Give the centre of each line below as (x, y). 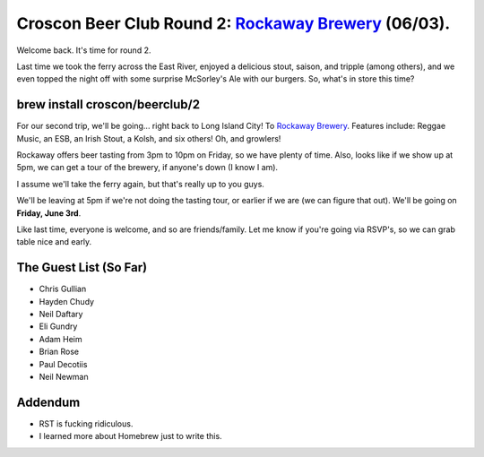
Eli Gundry (58, 326)
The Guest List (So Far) (82, 267)
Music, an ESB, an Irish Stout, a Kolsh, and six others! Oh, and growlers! (149, 138)
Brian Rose (59, 352)
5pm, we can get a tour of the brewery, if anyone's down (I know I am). (147, 168)
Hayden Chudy (66, 301)
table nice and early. (54, 242)
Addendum (48, 402)
